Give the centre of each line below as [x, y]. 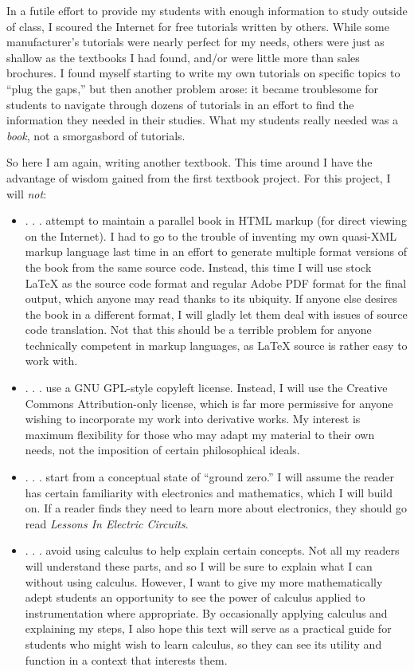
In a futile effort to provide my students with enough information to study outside [207, 10]
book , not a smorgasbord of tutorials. [96, 135]
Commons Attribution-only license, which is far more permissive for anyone [209, 403]
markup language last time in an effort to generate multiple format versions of [216, 251]
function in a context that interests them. [126, 659]
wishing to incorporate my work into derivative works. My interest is [193, 419]
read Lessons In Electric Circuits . [107, 523]
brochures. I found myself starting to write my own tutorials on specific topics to [203, 73]
